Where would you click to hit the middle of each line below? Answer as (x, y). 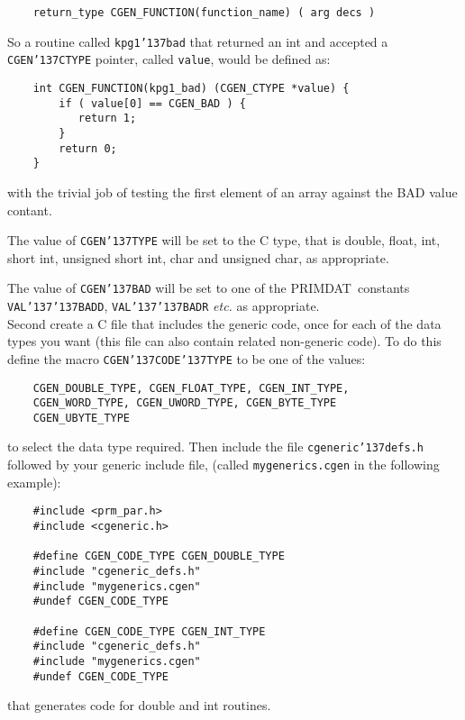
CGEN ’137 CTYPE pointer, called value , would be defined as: (169, 59)
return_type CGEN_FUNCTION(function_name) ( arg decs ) (204, 13)
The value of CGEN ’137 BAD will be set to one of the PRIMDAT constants (209, 288)
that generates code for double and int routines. (139, 705)
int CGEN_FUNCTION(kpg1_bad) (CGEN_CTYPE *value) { (191, 88)
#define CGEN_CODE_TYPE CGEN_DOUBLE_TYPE (159, 556)
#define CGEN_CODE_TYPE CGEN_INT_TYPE (149, 631)
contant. (30, 210)
